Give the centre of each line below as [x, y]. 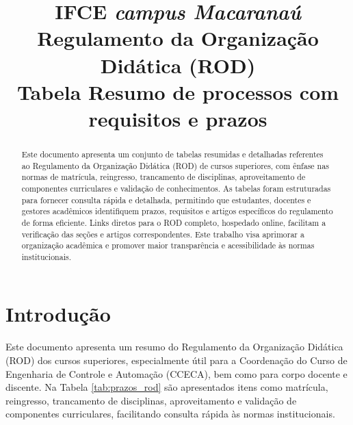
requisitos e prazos [178, 118]
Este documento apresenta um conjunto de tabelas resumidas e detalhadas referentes [172, 154]
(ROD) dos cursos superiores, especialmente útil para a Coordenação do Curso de [176, 360]
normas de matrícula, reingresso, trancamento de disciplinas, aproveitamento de [164, 177]
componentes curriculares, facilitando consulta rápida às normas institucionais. [170, 414]
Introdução [58, 314]
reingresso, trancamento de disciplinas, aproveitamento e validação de [151, 400]
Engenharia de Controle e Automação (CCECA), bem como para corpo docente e [176, 373]
